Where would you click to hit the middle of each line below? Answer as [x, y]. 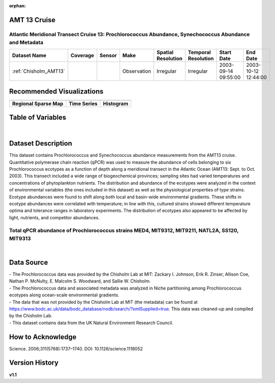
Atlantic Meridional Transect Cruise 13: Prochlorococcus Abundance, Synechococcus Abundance [129, 34]
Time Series [83, 103]
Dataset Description [41, 144]
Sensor [108, 55]
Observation [137, 71]
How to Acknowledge [43, 337]
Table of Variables [38, 118]
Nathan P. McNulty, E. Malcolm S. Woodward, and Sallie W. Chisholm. [80, 281]
